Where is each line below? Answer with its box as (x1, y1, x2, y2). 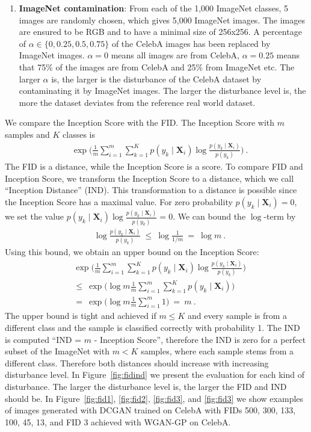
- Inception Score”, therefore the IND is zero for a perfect (94, 333, 306, 345)
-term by (263, 210, 296, 223)
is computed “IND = (5, 333, 82, 345)
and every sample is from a (187, 309, 288, 322)
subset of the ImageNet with (5, 345, 109, 357)
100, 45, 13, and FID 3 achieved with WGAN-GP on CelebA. (5, 415, 231, 428)
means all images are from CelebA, (111, 49, 239, 61)
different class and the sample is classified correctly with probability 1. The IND (5, 321, 300, 333)
